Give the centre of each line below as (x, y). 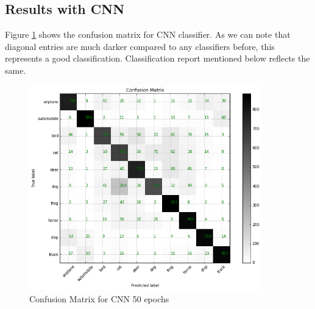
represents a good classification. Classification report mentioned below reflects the (157, 58)
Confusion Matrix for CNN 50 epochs (99, 298)
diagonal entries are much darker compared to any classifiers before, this (140, 46)
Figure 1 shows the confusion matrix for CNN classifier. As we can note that (148, 34)
